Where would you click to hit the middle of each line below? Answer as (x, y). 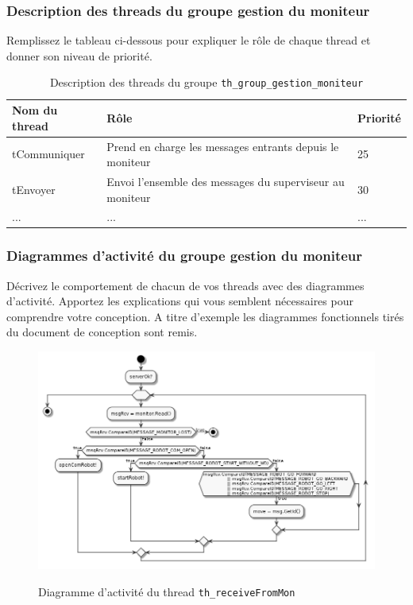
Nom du (35, 110)
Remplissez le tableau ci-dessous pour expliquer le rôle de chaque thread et (189, 40)
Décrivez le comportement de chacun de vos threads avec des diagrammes (185, 285)
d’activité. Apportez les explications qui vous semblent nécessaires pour (180, 301)
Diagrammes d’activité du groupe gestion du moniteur (185, 256)
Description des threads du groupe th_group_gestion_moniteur (206, 82)
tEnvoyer (34, 189)
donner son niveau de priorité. (79, 55)
